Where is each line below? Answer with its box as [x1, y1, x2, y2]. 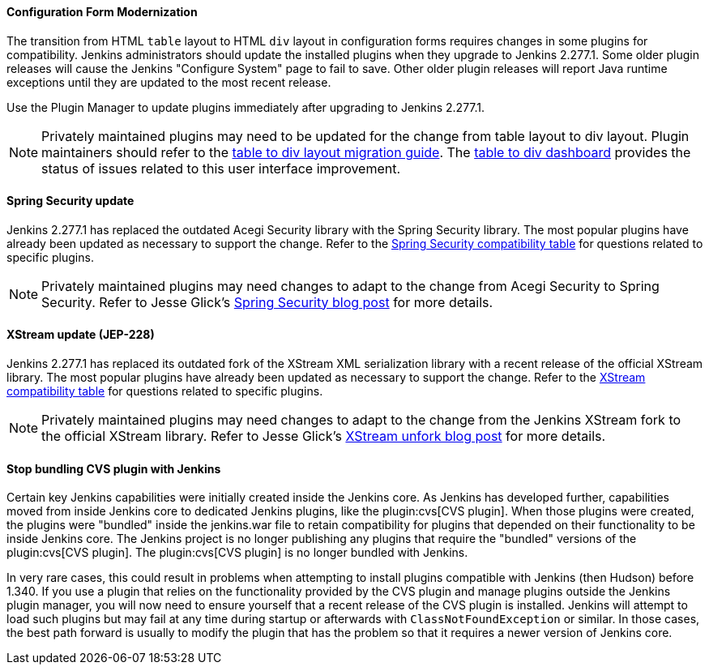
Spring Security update [6, 194, 135, 208]
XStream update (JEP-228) [6, 327, 155, 342]
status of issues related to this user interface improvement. [41, 160, 401, 177]
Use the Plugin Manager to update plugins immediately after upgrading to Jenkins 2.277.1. [6, 100, 485, 114]
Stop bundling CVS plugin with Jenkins [6, 461, 221, 476]
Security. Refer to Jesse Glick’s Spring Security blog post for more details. [41, 293, 493, 310]
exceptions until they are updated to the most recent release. [6, 75, 331, 89]
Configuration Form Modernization [6, 5, 198, 19]
